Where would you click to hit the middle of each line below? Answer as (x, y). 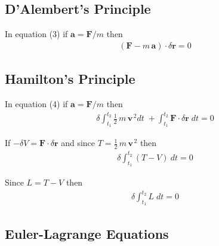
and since (78, 143)
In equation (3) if (36, 34)
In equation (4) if (36, 104)
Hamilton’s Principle (70, 79)
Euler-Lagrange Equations (87, 233)
